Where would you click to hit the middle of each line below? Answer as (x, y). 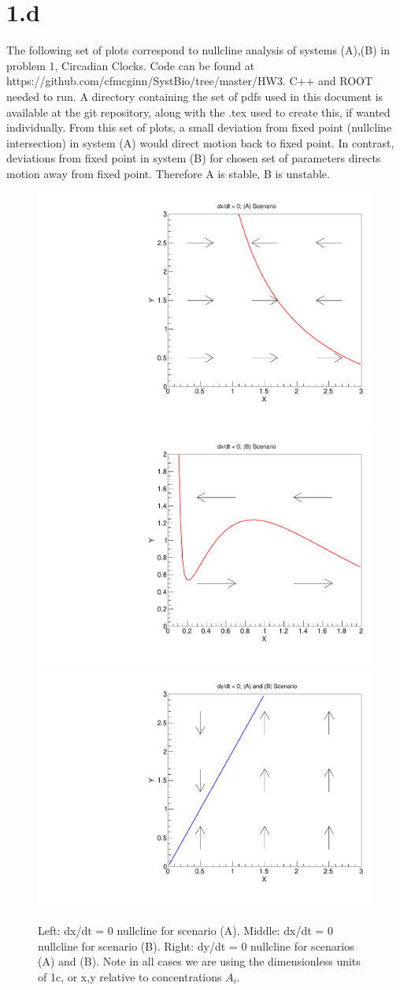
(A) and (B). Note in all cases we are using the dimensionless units (199, 961)
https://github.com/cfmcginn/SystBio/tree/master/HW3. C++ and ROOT (190, 81)
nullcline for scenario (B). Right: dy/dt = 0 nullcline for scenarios (196, 945)
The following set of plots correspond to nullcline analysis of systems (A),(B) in (198, 50)
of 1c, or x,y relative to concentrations (130, 977)
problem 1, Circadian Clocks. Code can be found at (131, 65)
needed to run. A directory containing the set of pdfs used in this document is (195, 96)
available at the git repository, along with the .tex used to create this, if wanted (198, 112)
